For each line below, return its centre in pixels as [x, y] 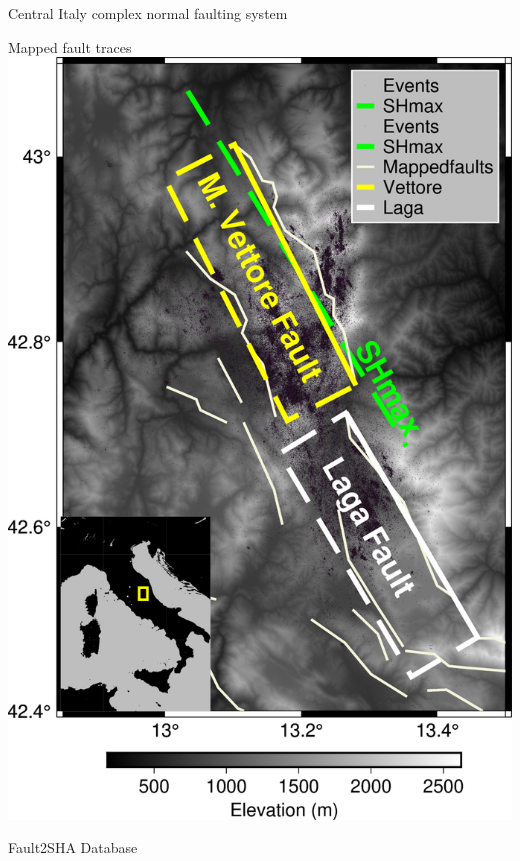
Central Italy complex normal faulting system [148, 13]
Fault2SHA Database [73, 847]
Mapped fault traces [70, 46]
